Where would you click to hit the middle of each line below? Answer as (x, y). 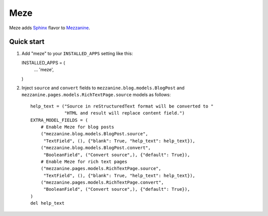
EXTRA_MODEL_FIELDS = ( (59, 120)
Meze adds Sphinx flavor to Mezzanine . (50, 28)
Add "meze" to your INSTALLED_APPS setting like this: (77, 54)
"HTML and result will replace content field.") (125, 113)
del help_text (47, 203)
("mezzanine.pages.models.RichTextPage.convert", (102, 183)
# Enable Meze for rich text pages (84, 162)
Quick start (27, 42)
